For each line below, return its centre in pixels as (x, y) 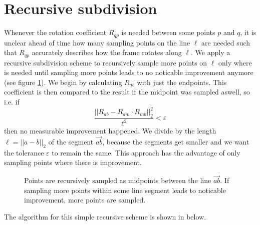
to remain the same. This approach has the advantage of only (146, 152)
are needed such (226, 42)
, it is (248, 32)
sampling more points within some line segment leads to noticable (125, 190)
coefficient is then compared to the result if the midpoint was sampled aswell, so (127, 92)
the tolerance (24, 152)
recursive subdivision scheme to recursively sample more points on (106, 62)
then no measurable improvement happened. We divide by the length (110, 131)
